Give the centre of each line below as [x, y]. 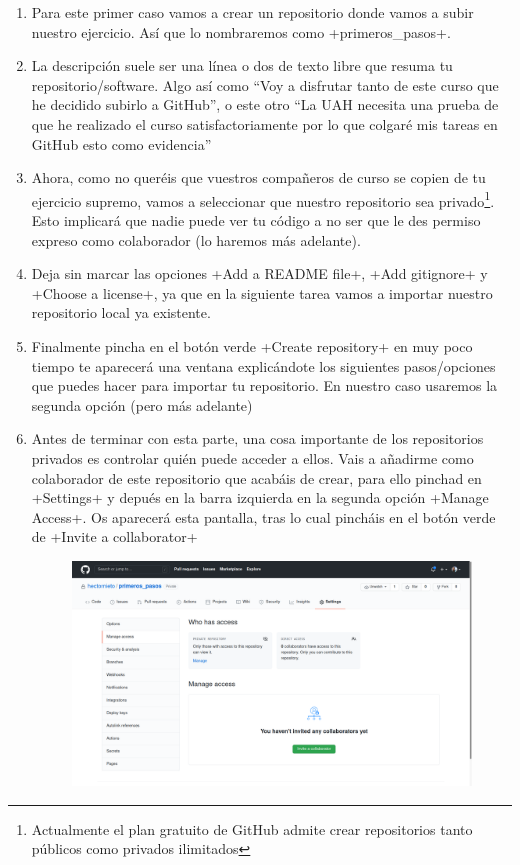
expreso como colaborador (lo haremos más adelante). [196, 239]
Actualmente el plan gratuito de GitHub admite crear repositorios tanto [252, 828]
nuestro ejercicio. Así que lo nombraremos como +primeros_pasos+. [241, 31]
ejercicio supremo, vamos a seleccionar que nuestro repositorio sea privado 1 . [263, 199]
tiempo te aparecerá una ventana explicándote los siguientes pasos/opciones [263, 365]
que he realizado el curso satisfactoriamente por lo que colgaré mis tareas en [264, 123]
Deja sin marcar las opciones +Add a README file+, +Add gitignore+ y [259, 273]
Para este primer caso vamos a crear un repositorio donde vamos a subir [252, 12]
